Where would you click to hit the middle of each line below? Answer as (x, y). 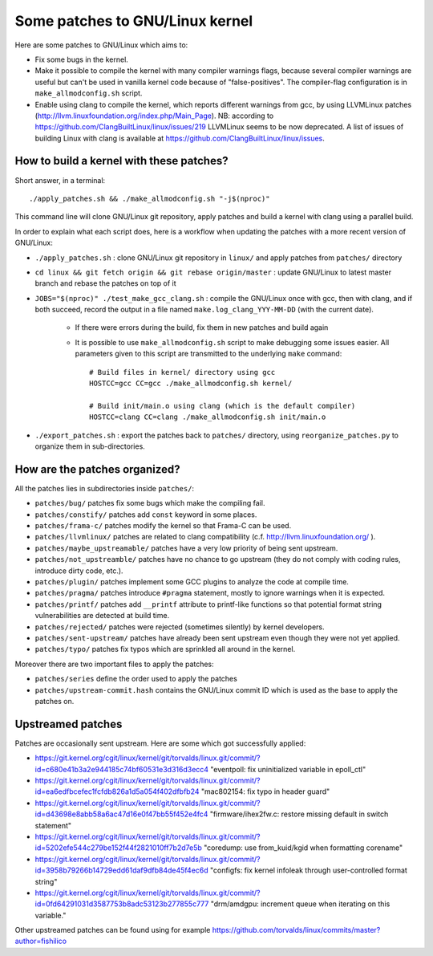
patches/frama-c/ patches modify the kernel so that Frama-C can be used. (163, 526)
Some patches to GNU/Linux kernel (134, 21)
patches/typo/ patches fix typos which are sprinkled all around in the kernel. (165, 649)
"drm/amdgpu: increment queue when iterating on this (300, 904)
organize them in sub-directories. (90, 446)
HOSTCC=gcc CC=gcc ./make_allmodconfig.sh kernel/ (191, 384)
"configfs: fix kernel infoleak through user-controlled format (309, 870)
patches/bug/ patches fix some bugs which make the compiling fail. (150, 503)
